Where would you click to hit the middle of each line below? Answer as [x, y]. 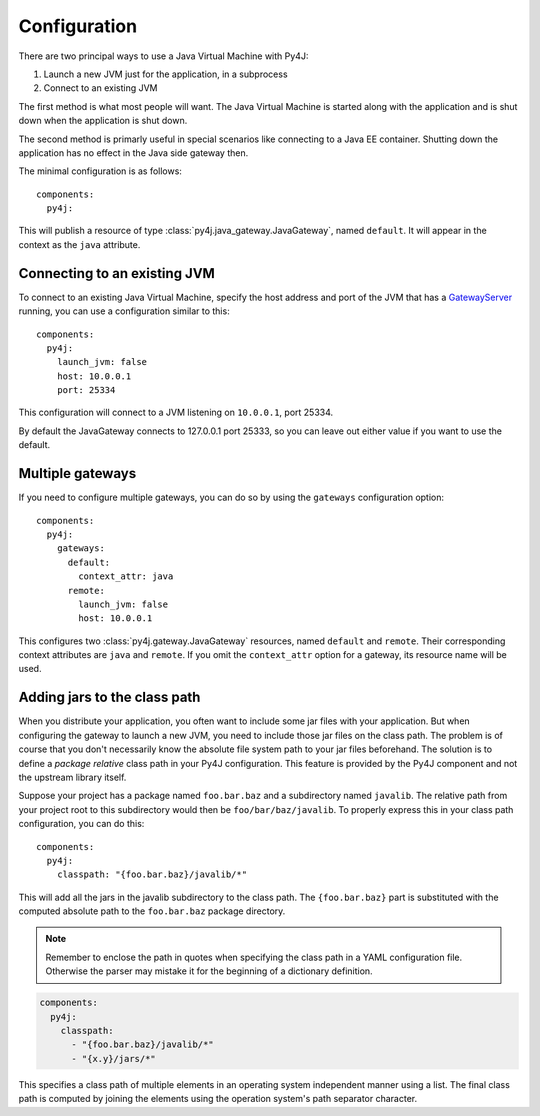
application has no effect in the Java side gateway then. [133, 152]
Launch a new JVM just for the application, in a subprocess [166, 74]
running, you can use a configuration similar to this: [124, 311]
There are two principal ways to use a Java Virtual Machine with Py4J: [163, 56]
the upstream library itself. [72, 777]
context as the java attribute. [79, 244]
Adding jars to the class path [109, 697]
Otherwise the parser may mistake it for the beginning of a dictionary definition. [209, 971]
